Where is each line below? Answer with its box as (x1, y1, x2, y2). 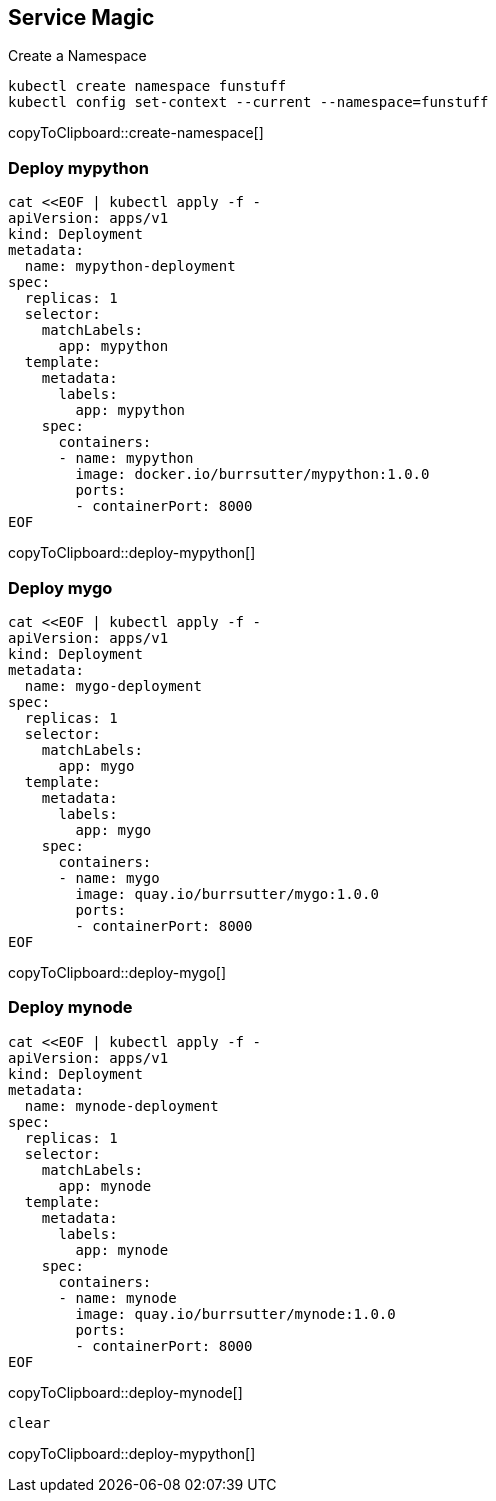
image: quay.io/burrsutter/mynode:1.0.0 (75, 1305, 396, 1322)
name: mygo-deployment (24, 677, 202, 694)
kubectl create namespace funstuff (8, 78, 287, 95)
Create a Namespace (8, 47, 147, 65)
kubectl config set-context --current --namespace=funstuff (8, 94, 489, 111)
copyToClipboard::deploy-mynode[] (8, 1383, 243, 1401)
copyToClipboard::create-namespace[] (8, 124, 264, 142)
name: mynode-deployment (24, 1097, 219, 1114)
